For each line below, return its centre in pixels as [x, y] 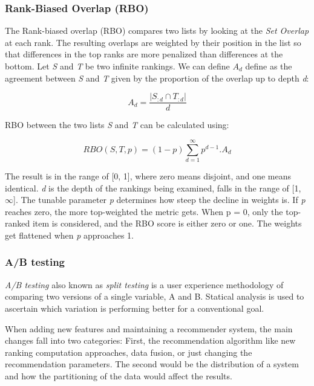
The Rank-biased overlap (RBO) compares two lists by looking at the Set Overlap [157, 31]
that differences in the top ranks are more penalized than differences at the [144, 54]
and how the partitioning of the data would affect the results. [119, 375]
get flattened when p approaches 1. [69, 235]
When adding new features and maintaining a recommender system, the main [149, 328]
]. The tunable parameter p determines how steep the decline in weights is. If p [159, 200]
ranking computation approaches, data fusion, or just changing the [129, 352]
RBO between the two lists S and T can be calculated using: [117, 125]
